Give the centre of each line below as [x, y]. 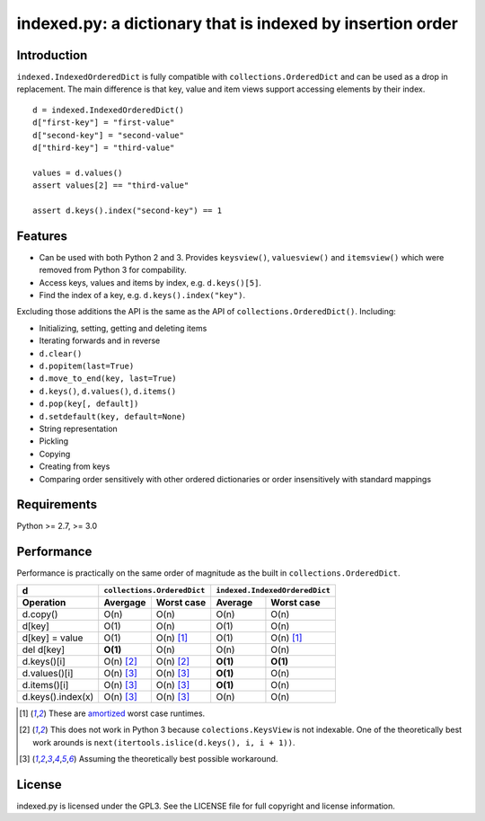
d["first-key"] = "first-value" [104, 123]
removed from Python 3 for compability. [113, 270]
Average [234, 602]
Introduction [52, 55]
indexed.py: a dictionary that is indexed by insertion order [237, 23]
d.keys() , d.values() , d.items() [108, 391]
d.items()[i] [45, 684]
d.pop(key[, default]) [89, 404]
